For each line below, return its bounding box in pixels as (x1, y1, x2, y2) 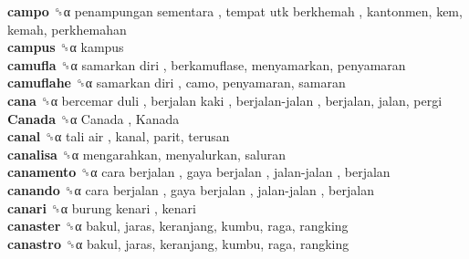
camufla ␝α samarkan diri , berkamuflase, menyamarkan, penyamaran (7, 55, 406, 74)
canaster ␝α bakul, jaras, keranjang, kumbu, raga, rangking (7, 216, 349, 235)
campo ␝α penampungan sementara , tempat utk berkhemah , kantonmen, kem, (7, 2, 463, 20)
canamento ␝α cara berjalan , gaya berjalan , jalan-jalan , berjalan (7, 162, 391, 181)
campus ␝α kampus (7, 37, 124, 57)
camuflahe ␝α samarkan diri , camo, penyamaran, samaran (7, 73, 346, 92)
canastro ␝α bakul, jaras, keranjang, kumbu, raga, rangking (7, 233, 349, 253)
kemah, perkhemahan (7, 19, 127, 38)
